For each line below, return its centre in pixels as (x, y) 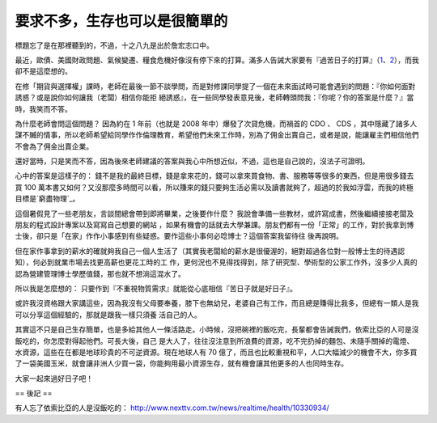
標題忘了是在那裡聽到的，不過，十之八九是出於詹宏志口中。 (114, 45)
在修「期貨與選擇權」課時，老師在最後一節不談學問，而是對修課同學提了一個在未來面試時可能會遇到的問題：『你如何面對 (215, 86)
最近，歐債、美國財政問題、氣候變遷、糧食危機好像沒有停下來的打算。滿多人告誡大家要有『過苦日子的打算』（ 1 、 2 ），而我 (217, 60)
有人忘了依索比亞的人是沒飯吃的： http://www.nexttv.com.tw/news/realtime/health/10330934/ (172, 408)
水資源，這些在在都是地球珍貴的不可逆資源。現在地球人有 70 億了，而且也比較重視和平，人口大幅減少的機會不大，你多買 (216, 352)
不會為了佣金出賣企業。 (54, 146)
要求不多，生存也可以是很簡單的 (121, 21)
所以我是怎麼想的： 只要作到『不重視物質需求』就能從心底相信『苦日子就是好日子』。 (156, 288)
